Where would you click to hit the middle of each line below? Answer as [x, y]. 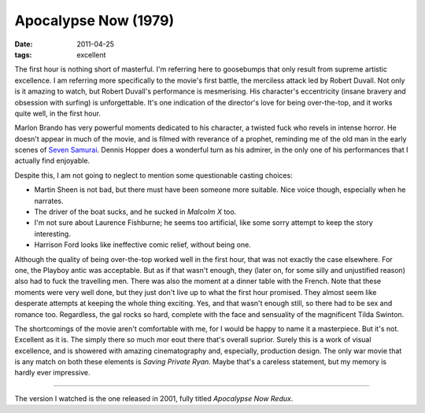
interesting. [52, 234]
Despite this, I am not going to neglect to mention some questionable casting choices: [153, 175]
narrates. [49, 201]
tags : [23, 54]
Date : [24, 44]
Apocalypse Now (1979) [94, 20]
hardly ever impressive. [52, 373]
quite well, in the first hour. [58, 113]
